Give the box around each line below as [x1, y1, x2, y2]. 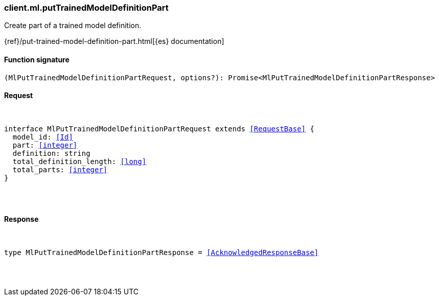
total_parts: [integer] [12, 165, 108, 174]
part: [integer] [12, 141, 78, 149]
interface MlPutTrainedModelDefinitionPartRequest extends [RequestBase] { [4, 124, 314, 133]
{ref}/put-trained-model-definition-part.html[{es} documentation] [4, 37, 224, 46]
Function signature [4, 55, 70, 64]
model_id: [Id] [12, 132, 73, 141]
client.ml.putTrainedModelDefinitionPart [4, 3, 169, 13]
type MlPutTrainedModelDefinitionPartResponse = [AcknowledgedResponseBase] [4, 248, 319, 257]
